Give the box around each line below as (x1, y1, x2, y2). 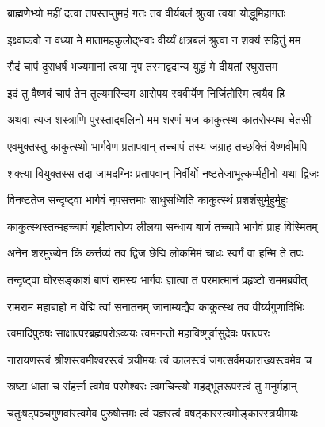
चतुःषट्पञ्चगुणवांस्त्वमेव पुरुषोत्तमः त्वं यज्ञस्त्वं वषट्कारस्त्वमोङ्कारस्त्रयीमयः (7, 404, 298, 421)
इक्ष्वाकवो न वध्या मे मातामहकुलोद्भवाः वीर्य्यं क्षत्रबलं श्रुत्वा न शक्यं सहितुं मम (7, 31, 301, 48)
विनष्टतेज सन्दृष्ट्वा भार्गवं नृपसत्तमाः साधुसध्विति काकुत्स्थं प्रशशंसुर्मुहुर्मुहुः (7, 191, 289, 208)
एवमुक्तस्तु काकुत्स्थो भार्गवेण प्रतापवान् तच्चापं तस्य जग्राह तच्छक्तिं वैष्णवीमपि (7, 137, 308, 154)
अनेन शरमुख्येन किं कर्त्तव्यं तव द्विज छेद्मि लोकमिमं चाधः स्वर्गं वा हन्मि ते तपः (7, 244, 304, 261)
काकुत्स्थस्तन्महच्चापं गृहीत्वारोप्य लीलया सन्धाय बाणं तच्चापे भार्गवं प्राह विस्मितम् (7, 217, 318, 234)
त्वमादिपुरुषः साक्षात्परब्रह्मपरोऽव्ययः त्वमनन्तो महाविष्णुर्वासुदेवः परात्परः (7, 325, 270, 341)
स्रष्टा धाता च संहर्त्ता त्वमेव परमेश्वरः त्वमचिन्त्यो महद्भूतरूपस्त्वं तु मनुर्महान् (7, 378, 297, 394)
